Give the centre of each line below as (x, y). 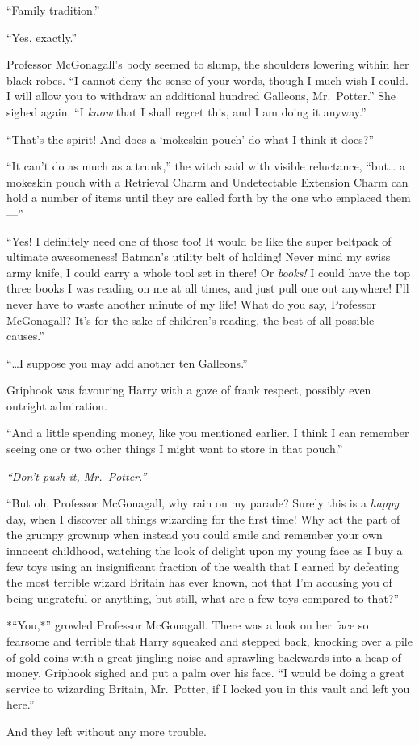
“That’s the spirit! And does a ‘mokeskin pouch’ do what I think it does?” (191, 139)
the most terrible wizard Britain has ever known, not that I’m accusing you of (199, 582)
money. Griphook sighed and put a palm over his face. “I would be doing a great (206, 673)
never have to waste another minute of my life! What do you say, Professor (191, 303)
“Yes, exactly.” (42, 37)
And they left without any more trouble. (107, 731)
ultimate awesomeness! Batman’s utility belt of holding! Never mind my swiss (199, 257)
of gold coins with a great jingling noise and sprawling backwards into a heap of (204, 657)
